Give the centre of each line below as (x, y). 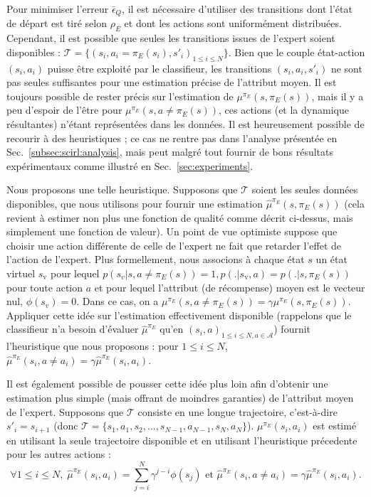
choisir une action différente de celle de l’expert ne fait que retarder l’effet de (174, 245)
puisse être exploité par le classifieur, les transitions (160, 68)
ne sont (346, 68)
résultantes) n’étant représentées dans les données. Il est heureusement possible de (185, 124)
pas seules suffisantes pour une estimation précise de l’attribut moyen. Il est (172, 82)
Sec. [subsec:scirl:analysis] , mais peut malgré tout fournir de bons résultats (170, 152)
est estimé (335, 426)
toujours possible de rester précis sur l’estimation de (120, 96)
